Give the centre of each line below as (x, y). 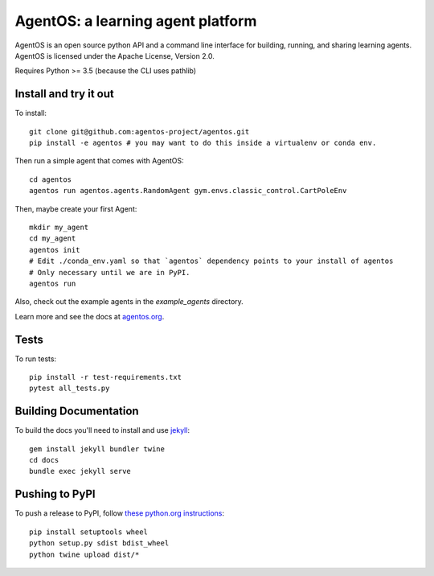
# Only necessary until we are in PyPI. (110, 272)
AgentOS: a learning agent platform (136, 21)
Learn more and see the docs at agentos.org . (90, 316)
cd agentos (51, 179)
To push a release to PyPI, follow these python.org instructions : (120, 513)
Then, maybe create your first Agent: (76, 208)
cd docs (44, 460)
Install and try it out (64, 94)
